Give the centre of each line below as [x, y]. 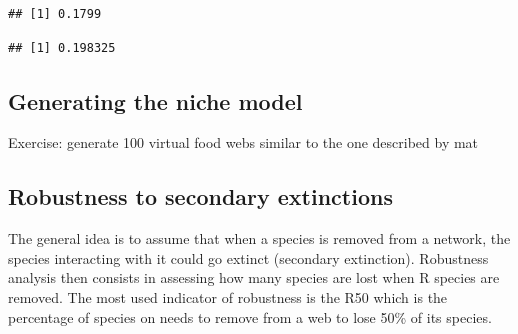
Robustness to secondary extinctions [200, 196]
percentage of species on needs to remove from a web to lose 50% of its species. [250, 316]
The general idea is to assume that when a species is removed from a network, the [259, 238]
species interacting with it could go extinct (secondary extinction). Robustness [248, 257]
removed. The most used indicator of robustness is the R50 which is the [228, 296]
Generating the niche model [155, 100]
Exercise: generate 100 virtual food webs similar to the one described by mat [243, 142]
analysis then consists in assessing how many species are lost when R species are [254, 277]
